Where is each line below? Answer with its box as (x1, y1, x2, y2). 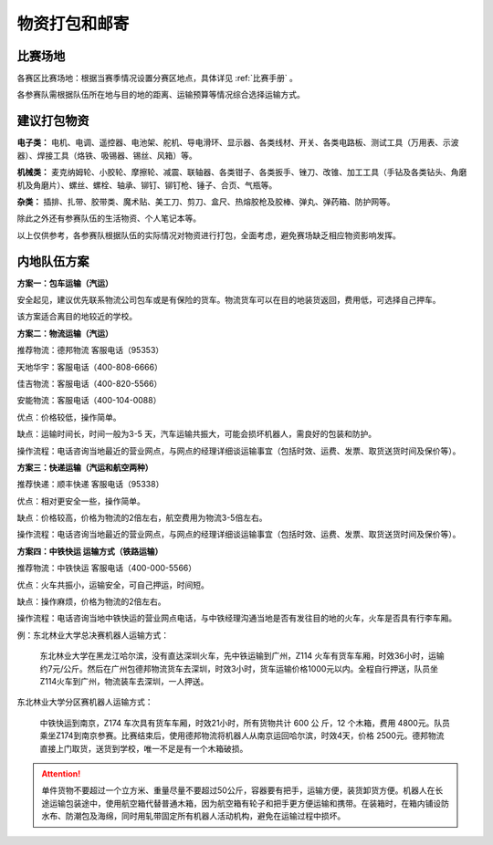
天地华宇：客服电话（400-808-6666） (16, 361, 163, 372)
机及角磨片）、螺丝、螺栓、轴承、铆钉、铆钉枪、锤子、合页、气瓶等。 (16, 179, 278, 191)
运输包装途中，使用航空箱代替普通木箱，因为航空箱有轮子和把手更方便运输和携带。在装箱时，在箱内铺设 (48, 798, 442, 808)
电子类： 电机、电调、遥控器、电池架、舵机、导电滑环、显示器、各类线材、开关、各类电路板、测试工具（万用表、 (16, 137, 443, 148)
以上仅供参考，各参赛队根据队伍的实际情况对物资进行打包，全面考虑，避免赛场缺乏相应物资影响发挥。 (16, 229, 401, 241)
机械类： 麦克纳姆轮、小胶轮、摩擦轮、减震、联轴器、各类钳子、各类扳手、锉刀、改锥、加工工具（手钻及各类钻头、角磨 (16, 167, 467, 178)
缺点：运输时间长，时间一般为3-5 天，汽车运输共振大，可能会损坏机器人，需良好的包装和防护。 (16, 429, 377, 440)
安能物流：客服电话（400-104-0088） (16, 395, 162, 406)
